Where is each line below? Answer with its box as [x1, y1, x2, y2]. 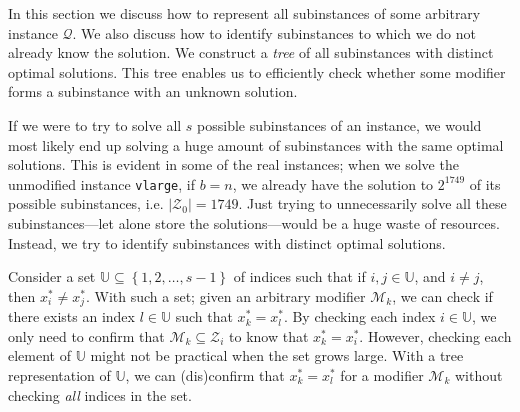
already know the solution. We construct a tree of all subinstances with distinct [8, 42, 494, 63]
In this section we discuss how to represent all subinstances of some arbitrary [8, 3, 481, 23]
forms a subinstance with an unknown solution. [8, 81, 298, 102]
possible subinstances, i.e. [8, 193, 164, 214]
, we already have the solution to [232, 173, 434, 194]
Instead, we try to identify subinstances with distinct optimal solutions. [8, 232, 446, 253]
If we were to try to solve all [8, 114, 182, 135]
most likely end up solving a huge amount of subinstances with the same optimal [8, 134, 504, 155]
